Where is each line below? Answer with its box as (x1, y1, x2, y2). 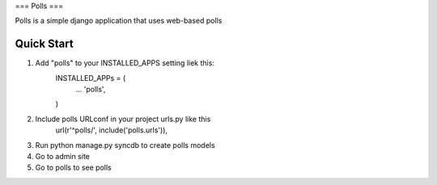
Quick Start (15, 37, 74, 51)
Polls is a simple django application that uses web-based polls (15, 16, 223, 26)
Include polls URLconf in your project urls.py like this (35, 114, 211, 124)
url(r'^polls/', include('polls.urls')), (55, 125, 168, 135)
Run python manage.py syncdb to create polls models (35, 140, 215, 149)
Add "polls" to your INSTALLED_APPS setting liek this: (35, 58, 214, 68)
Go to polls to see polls (35, 162, 112, 173)
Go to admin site (35, 152, 91, 162)
